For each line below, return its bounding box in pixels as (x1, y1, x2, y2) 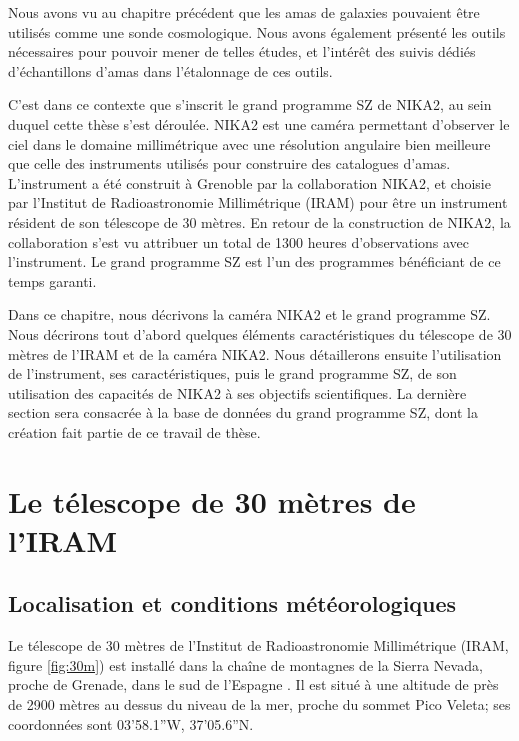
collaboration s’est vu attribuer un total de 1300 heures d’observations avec (8, 231, 470, 252)
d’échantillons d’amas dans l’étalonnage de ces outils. (8, 60, 333, 81)
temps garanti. (8, 270, 97, 291)
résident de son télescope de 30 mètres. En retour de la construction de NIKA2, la (8, 211, 511, 232)
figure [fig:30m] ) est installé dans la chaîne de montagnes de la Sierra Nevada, (8, 654, 483, 675)
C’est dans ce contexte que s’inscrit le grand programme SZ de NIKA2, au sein (8, 94, 492, 115)
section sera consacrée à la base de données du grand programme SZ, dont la (8, 402, 478, 423)
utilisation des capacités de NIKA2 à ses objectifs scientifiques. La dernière (8, 382, 467, 403)
